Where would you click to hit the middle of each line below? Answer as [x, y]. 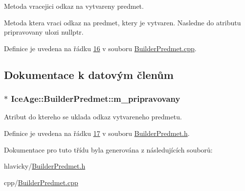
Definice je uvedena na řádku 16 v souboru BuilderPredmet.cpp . [100, 48]
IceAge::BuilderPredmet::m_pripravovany [96, 99]
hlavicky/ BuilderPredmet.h [45, 166]
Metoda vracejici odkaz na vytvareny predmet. [74, 6]
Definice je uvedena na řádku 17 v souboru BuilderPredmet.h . [97, 133]
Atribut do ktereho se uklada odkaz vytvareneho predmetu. [93, 117]
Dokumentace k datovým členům [89, 74]
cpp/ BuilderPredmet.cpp [41, 182]
